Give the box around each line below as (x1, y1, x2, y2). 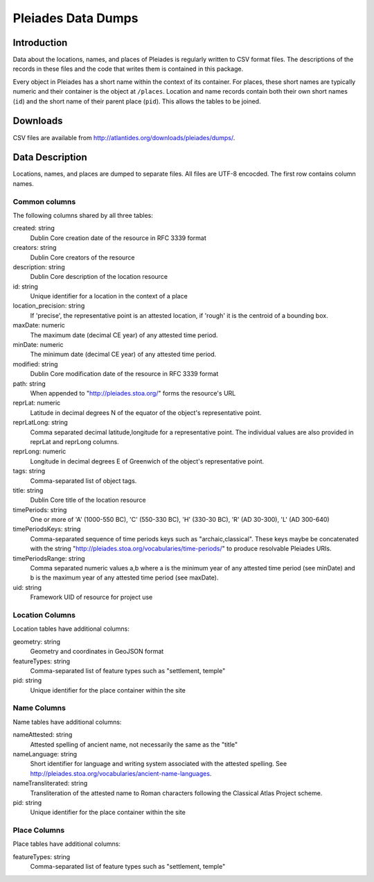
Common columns (12, 196, 76, 206)
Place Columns (12, 826, 65, 836)
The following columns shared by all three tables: (12, 211, 154, 219)
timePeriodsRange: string (12, 554, 85, 562)
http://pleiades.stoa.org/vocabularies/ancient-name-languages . (30, 769, 212, 777)
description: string (12, 262, 65, 271)
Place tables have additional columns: (12, 840, 121, 848)
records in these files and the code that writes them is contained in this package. (12, 65, 244, 73)
